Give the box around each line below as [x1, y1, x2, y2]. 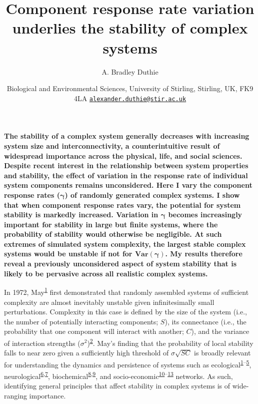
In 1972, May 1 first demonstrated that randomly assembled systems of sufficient [4, 285, 249, 297]
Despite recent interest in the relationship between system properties [4, 160, 248, 171]
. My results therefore [165, 248, 242, 259]
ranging [4, 390, 27, 400]
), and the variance [191, 326, 249, 336]
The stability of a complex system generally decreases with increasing [4, 131, 249, 141]
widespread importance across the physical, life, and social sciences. [4, 150, 242, 161]
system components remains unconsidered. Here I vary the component [4, 180, 252, 190]
